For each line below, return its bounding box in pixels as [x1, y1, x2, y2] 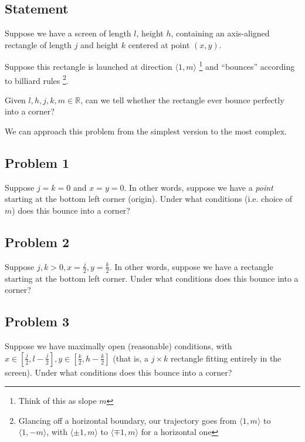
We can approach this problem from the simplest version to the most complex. [5, 125, 287, 137]
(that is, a [113, 352, 149, 364]
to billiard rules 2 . [5, 72, 69, 86]
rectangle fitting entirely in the [171, 352, 282, 364]
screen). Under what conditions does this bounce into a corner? [5, 366, 232, 378]
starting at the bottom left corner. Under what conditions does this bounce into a [5, 272, 299, 284]
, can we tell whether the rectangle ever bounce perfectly [80, 93, 284, 106]
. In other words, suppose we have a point [124, 181, 273, 193]
